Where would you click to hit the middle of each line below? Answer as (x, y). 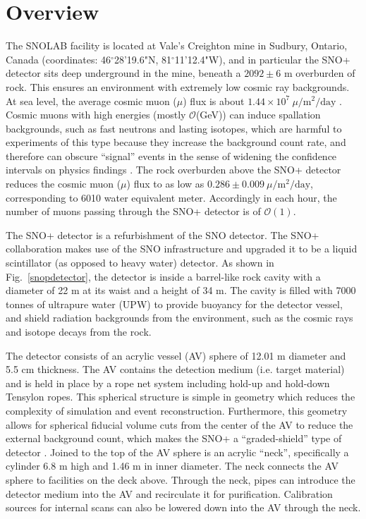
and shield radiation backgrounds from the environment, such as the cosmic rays (179, 318)
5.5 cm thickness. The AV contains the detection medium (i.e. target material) (175, 369)
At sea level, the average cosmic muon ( (91, 100)
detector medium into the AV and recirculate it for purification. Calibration (169, 493)
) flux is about (214, 100)
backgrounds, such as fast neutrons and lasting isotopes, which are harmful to (174, 128)
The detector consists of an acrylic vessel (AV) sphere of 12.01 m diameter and (176, 355)
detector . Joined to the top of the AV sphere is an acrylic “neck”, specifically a (177, 452)
